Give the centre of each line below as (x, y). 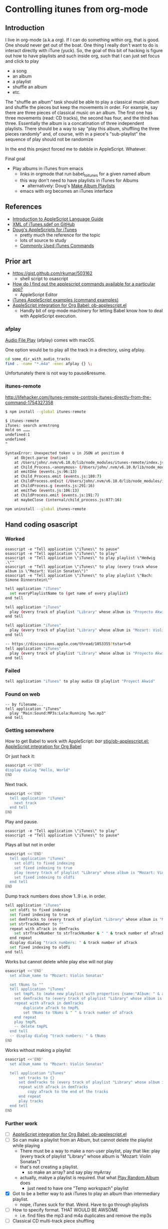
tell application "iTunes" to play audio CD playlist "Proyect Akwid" (80, 681)
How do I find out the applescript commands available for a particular (84, 284)
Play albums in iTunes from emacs (48, 168)
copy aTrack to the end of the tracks (68, 1092)
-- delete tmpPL (31, 1027)
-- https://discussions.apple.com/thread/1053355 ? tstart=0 (68, 644)
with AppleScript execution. (48, 316)
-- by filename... (24, 704)
